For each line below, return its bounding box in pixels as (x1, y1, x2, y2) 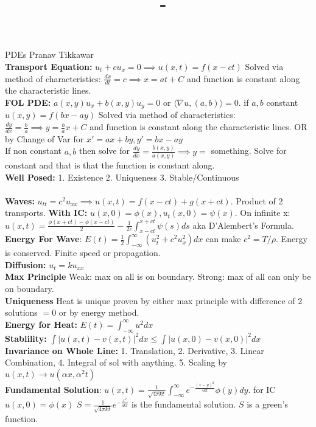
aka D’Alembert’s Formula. (192, 218, 294, 231)
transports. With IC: (5, 206, 88, 219)
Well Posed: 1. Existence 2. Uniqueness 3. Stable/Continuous (5, 170, 239, 183)
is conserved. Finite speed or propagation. (5, 246, 161, 259)
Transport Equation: (5, 60, 93, 72)
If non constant (5, 144, 62, 157)
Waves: (5, 194, 35, 207)
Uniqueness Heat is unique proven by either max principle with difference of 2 (5, 294, 303, 307)
